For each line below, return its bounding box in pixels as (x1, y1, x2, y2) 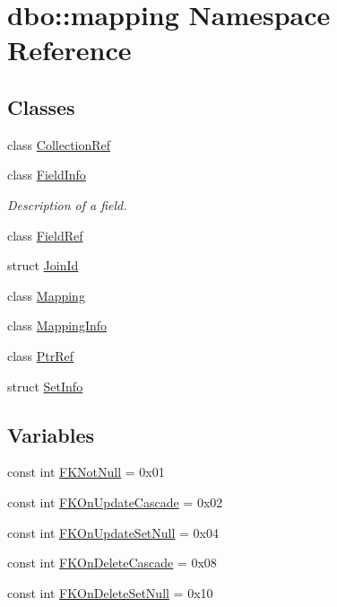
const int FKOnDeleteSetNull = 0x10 (7, 583, 213, 602)
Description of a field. (7, 195, 127, 214)
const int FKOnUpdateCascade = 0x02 (7, 492, 223, 511)
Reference (7, 31, 132, 68)
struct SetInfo (7, 376, 83, 395)
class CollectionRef (7, 135, 111, 154)
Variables (7, 420, 95, 448)
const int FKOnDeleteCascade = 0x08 (7, 553, 217, 572)
